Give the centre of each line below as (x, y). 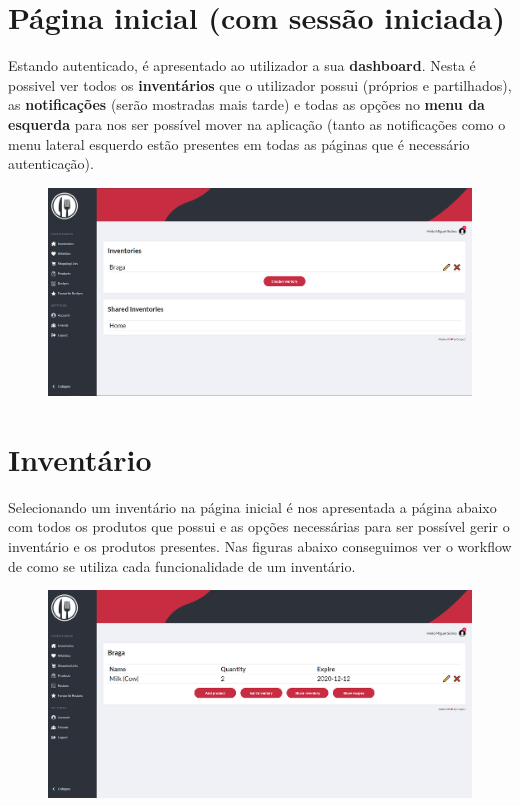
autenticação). (51, 163)
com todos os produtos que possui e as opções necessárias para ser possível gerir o (259, 526)
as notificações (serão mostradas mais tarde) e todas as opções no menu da (246, 104)
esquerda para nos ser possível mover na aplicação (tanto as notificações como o (257, 123)
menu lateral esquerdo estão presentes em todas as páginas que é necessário (239, 143)
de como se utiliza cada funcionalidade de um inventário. (182, 565)
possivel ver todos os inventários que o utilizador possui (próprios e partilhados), (260, 84)
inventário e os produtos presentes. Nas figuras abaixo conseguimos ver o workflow (260, 546)
